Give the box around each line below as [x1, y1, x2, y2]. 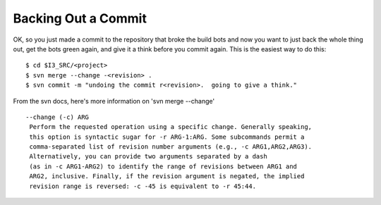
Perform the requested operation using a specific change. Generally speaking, [29, 123, 313, 131]
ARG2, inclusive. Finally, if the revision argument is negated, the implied [29, 173, 305, 180]
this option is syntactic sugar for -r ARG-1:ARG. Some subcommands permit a [29, 132, 305, 141]
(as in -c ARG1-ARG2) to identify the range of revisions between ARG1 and [29, 162, 298, 170]
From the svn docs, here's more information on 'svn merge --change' [13, 97, 215, 105]
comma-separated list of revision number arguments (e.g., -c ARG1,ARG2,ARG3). [29, 143, 313, 151]
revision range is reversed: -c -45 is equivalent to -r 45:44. [29, 182, 257, 190]
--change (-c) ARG [25, 113, 90, 121]
